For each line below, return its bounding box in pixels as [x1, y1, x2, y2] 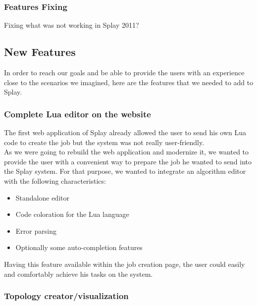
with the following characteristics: [4, 175, 106, 186]
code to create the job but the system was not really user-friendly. [4, 137, 205, 147]
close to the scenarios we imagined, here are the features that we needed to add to [4, 77, 254, 87]
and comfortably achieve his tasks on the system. [4, 268, 153, 279]
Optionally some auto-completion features [15, 242, 143, 253]
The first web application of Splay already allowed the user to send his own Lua [4, 127, 247, 138]
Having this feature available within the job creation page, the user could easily [4, 258, 245, 269]
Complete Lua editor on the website [4, 107, 151, 120]
